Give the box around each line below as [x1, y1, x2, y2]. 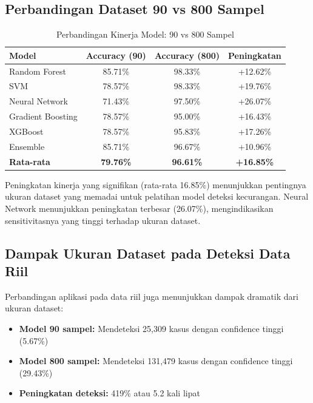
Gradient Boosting [9, 110, 78, 123]
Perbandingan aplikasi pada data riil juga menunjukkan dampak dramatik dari [5, 290, 298, 302]
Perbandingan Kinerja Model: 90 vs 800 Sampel [56, 28, 234, 41]
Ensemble [9, 140, 45, 152]
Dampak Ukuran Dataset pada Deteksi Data [5, 243, 291, 262]
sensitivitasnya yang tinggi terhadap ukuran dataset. [5, 214, 201, 226]
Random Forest [9, 64, 66, 77]
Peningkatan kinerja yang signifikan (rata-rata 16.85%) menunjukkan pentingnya [5, 178, 306, 191]
